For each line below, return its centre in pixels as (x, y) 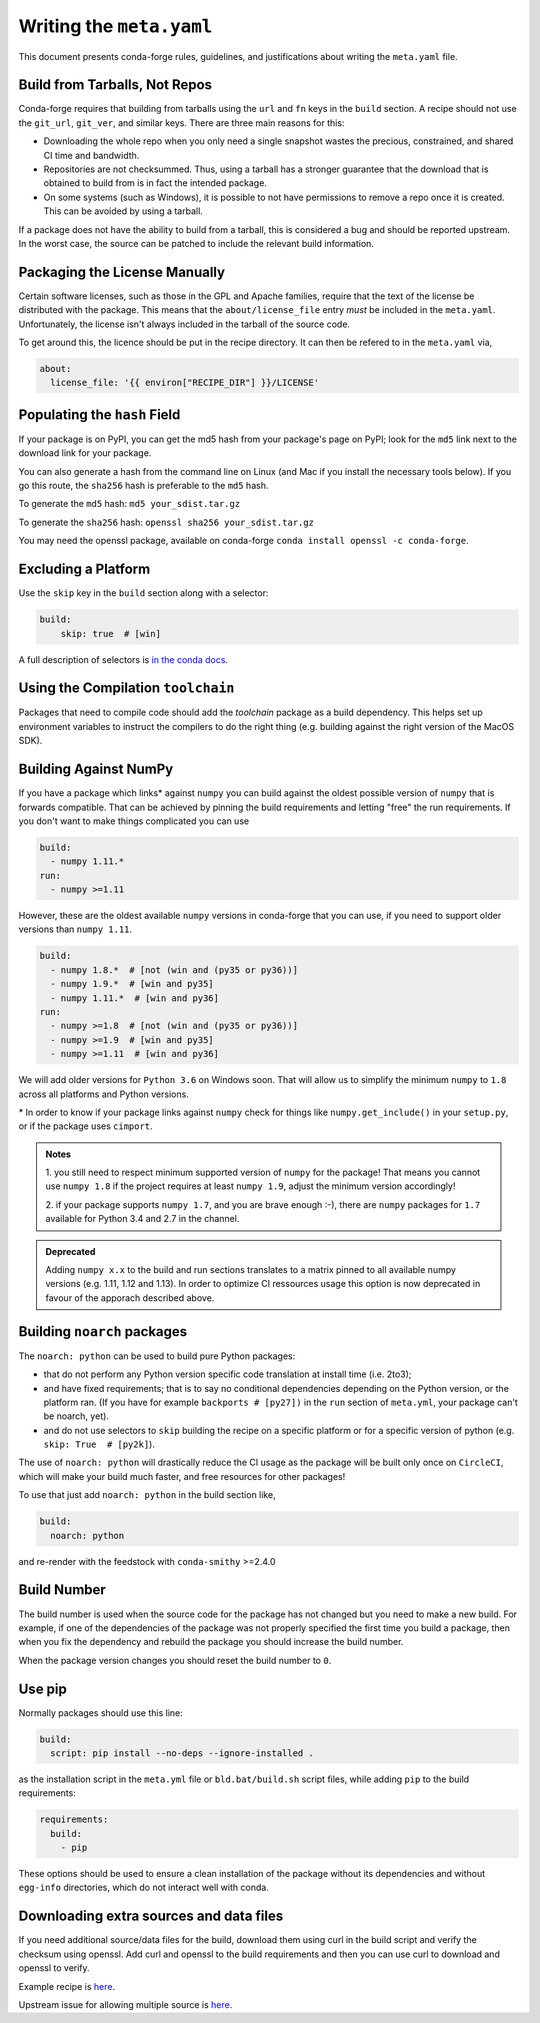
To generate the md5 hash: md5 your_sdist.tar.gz (129, 504)
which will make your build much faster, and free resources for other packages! (182, 1476)
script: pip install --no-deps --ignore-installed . (182, 1753)
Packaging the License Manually (121, 271)
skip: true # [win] (111, 633)
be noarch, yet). (76, 1416)
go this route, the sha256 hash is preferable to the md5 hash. (143, 486)
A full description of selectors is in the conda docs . (123, 659)
